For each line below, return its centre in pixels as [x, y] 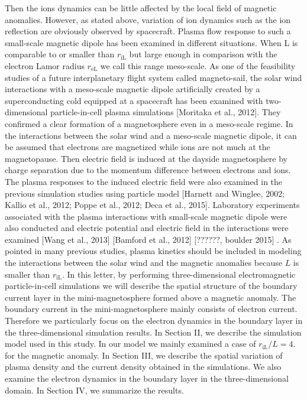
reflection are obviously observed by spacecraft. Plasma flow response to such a [148, 31]
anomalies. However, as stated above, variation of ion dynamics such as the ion [148, 19]
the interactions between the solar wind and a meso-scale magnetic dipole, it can [151, 135]
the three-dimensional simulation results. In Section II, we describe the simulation [153, 332]
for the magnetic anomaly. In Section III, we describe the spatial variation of [144, 355]
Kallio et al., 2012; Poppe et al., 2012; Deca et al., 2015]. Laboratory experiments [152, 205]
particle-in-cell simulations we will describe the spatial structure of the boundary [151, 286]
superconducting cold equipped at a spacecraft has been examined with [134, 100]
